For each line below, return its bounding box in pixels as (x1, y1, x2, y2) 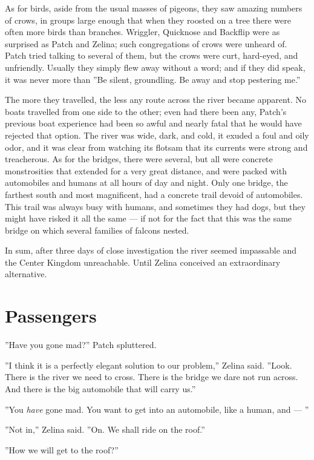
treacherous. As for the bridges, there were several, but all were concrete (5, 153, 273, 165)
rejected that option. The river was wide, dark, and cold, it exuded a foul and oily (5, 128, 309, 141)
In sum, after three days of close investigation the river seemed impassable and (5, 244, 297, 257)
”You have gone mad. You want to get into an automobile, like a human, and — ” (5, 402, 309, 415)
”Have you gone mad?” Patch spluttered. (5, 338, 157, 351)
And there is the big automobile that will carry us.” (5, 382, 196, 395)
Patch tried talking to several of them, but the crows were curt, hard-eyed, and (5, 49, 298, 62)
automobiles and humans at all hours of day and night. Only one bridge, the (5, 176, 288, 189)
